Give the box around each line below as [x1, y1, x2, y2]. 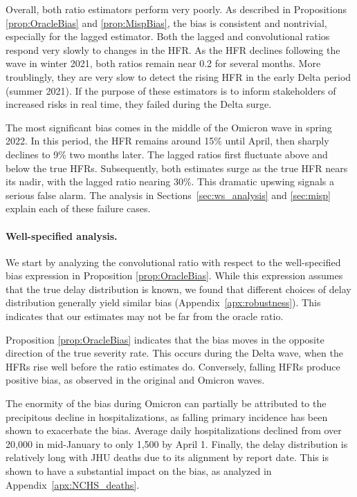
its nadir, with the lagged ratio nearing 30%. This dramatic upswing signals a [6, 174, 335, 189]
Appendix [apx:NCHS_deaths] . [6, 477, 140, 491]
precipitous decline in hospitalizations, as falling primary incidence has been [6, 409, 328, 424]
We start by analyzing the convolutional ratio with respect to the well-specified [6, 254, 341, 269]
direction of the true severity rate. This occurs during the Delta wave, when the [6, 346, 343, 360]
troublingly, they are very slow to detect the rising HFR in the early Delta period [6, 69, 351, 84]
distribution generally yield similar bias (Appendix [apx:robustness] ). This [6, 295, 321, 310]
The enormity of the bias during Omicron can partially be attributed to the [6, 396, 327, 411]
